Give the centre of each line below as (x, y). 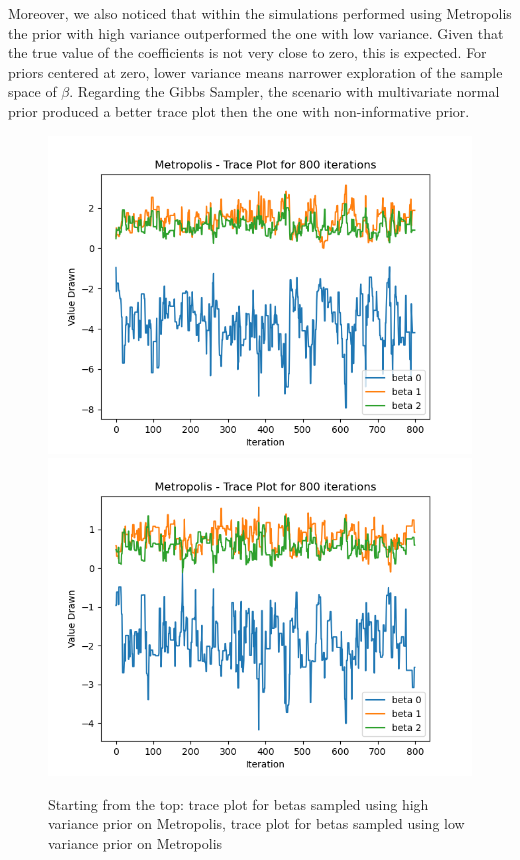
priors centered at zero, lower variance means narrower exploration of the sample (255, 71)
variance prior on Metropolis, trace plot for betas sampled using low (256, 823)
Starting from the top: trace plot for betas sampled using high (238, 803)
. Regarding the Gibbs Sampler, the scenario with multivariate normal (284, 91)
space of (32, 91)
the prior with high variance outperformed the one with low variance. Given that (256, 32)
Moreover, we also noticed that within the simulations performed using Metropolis (260, 13)
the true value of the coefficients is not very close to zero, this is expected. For (247, 52)
